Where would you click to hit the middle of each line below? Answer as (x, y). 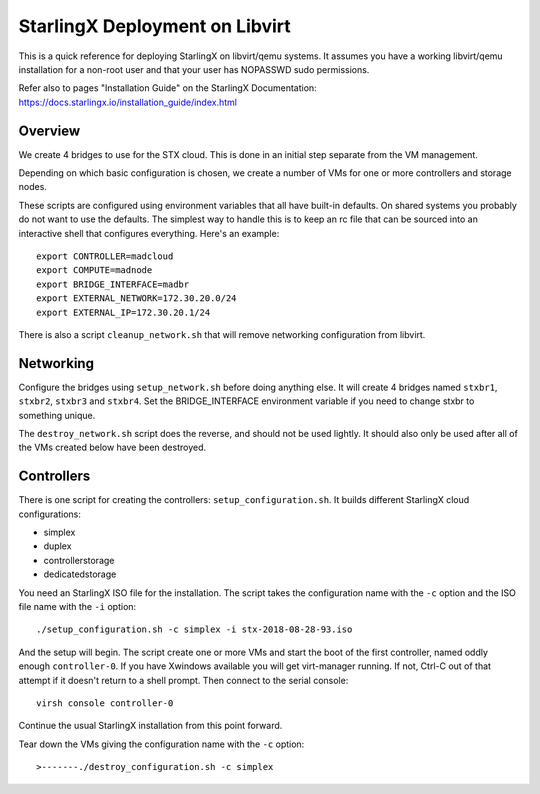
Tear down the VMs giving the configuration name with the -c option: (161, 744)
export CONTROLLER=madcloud (105, 256)
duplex (57, 546)
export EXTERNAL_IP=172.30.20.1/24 (123, 312)
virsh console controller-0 (105, 703)
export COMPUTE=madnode (94, 270)
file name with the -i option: (77, 607)
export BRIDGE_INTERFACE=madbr (113, 284)
